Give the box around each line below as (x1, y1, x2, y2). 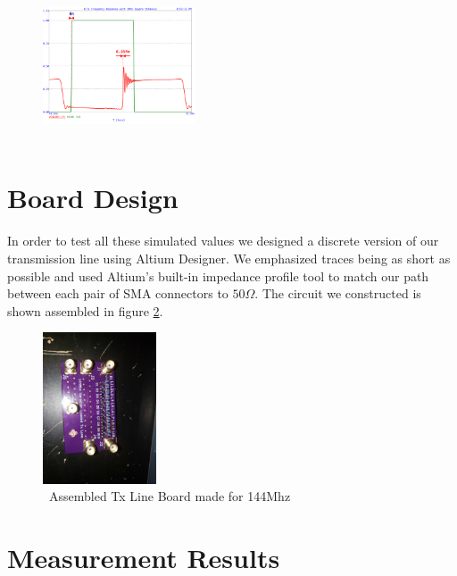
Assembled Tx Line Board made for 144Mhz (48, 487, 291, 505)
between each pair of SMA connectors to (7, 284, 228, 303)
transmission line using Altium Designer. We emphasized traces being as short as (7, 248, 451, 267)
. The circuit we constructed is (254, 284, 421, 303)
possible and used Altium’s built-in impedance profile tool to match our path (7, 266, 429, 285)
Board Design (7, 179, 179, 216)
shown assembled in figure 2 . (7, 301, 163, 320)
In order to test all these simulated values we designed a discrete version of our (7, 231, 439, 250)
